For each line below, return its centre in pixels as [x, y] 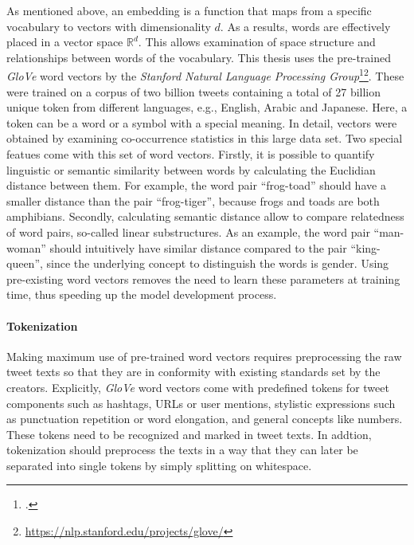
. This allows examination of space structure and [257, 42]
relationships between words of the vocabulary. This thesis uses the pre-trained [199, 57]
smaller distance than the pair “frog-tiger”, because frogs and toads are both [193, 200]
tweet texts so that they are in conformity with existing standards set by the [193, 372]
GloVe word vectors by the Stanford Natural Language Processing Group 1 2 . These [205, 75]
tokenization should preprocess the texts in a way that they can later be [182, 450]
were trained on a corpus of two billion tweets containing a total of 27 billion [194, 91]
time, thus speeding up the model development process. [142, 294]
